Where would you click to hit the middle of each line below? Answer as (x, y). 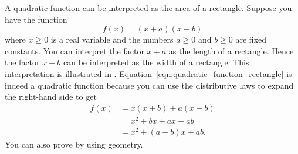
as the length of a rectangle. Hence (231, 50)
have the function (36, 19)
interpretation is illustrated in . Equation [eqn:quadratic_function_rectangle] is (148, 73)
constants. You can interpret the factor (74, 50)
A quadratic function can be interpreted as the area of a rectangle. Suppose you (148, 8)
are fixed (251, 39)
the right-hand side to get (51, 97)
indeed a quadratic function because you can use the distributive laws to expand (149, 85)
